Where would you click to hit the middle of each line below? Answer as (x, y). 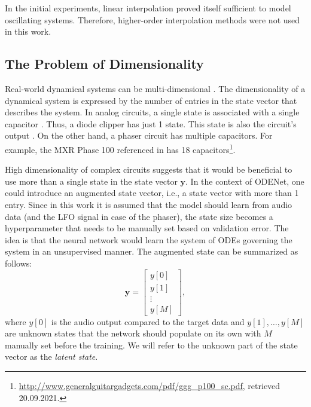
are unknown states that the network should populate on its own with (133, 333)
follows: (19, 263)
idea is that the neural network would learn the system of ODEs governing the (149, 239)
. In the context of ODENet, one (245, 181)
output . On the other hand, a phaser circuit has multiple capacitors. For (139, 135)
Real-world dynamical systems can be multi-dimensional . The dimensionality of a (155, 88)
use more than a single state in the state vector (91, 181)
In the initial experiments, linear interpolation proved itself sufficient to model (148, 8)
